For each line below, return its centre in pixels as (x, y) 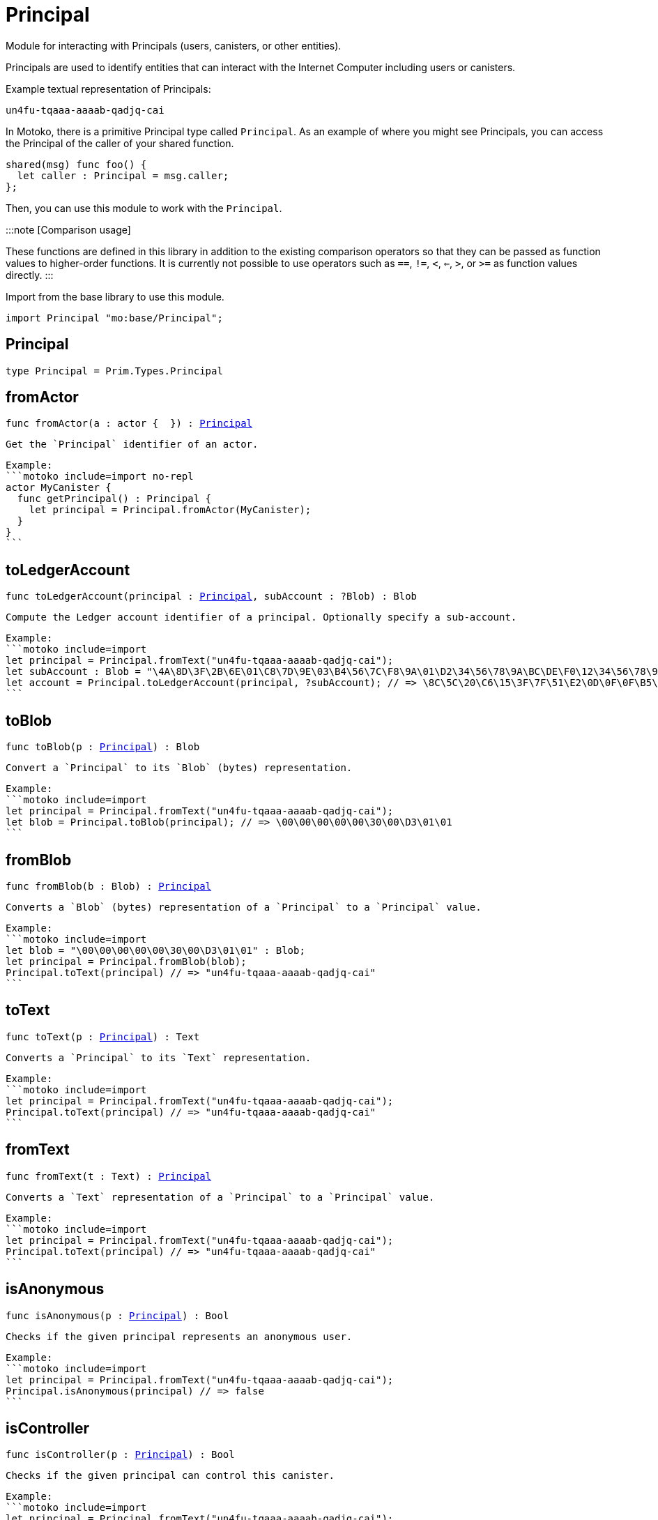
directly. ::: (30, 275)
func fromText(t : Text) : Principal (109, 1176)
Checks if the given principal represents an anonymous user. (179, 1336)
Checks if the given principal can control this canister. (170, 1476)
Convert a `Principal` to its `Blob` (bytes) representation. (179, 768)
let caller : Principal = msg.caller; (123, 175)
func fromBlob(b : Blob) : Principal (109, 886)
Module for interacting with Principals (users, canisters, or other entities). (174, 45)
